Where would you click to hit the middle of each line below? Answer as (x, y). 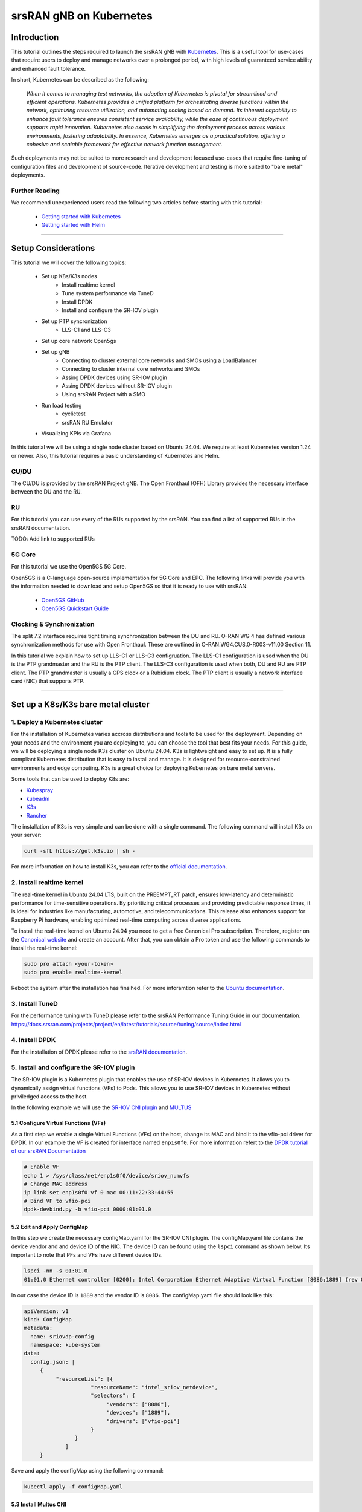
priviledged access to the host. (50, 1096)
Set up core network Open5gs (79, 341)
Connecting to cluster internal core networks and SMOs (131, 369)
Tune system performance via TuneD (108, 293)
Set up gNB (56, 352)
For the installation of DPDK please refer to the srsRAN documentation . (99, 1052)
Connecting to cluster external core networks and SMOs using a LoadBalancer (159, 360)
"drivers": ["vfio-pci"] (143, 1421)
